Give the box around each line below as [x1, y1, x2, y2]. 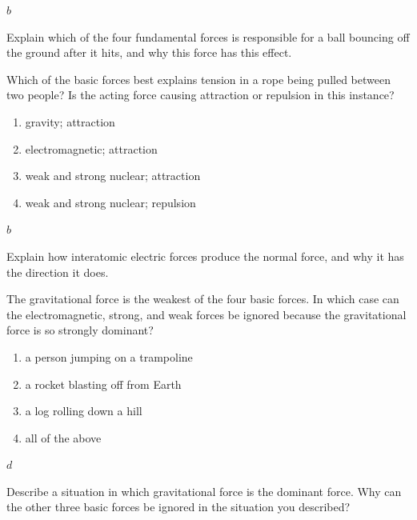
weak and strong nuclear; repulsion [25, 194, 196, 210]
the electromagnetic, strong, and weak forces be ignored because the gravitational [6, 306, 407, 322]
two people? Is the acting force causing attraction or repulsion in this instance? [6, 86, 395, 103]
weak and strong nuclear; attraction [25, 167, 201, 184]
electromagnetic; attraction [25, 140, 158, 157]
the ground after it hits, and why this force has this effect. [6, 44, 292, 61]
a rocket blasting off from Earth [25, 375, 182, 392]
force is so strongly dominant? [6, 322, 154, 338]
